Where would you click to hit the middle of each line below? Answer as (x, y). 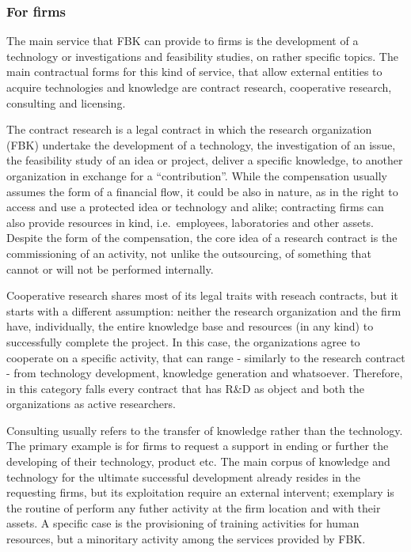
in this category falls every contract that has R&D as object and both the (185, 388)
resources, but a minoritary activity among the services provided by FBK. (186, 539)
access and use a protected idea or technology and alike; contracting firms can (195, 207)
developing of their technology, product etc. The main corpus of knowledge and (198, 461)
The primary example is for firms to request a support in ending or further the (198, 446)
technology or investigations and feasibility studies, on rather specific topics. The (202, 56)
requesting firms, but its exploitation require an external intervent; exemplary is (200, 492)
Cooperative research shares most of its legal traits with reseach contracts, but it (202, 295)
